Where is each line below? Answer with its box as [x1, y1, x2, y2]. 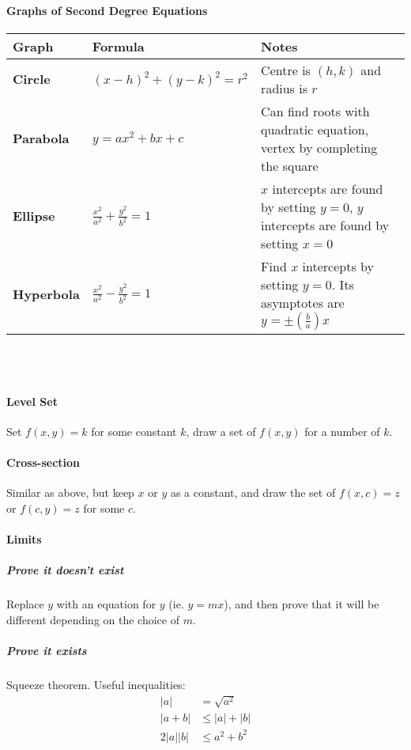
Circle [13, 70, 51, 89]
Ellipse [13, 206, 55, 225]
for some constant [91, 422, 177, 439]
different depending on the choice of [6, 611, 179, 627]
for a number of [304, 422, 380, 439]
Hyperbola [13, 284, 80, 303]
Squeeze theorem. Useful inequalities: [6, 676, 186, 692]
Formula [92, 36, 145, 55]
